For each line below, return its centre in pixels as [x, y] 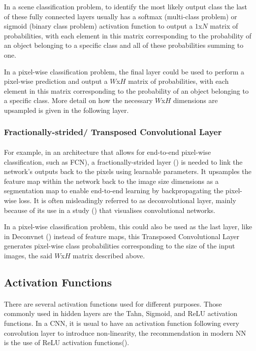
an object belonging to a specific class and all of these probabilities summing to [124, 45]
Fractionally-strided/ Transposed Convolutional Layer [113, 132]
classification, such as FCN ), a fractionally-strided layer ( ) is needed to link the [123, 161]
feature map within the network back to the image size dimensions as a [111, 181]
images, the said [28, 255]
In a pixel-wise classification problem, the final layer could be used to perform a [124, 71]
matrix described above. [109, 255]
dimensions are [195, 100]
